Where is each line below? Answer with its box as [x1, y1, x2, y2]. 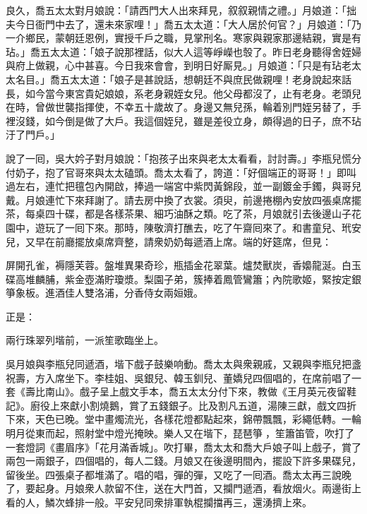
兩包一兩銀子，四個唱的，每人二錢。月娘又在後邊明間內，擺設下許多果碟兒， [6, 453, 361, 468]
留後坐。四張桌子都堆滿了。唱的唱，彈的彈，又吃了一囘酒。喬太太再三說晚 [6, 467, 351, 482]
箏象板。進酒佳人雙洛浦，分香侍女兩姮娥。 [6, 285, 203, 300]
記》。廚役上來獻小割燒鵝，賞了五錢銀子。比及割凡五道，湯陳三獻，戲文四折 [6, 398, 356, 412]
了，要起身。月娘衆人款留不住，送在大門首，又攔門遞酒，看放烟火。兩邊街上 [6, 481, 361, 496]
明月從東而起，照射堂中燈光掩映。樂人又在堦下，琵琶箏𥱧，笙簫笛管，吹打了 [6, 426, 354, 441]
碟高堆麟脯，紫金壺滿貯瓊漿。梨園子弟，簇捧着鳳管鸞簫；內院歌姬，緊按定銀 [6, 271, 361, 286]
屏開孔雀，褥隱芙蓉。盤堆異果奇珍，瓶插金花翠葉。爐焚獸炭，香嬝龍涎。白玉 [6, 258, 361, 273]
